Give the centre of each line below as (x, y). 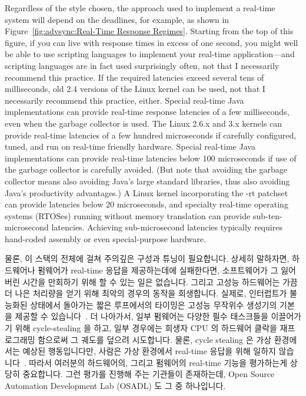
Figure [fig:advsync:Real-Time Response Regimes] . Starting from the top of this (149, 31)
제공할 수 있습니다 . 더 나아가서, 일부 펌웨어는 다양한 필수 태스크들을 (142, 316)
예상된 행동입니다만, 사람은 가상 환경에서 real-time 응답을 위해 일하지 (149, 351)
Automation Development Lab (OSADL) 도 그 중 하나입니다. (115, 385)
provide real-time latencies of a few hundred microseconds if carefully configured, (151, 135)
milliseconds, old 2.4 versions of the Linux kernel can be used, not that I (135, 89)
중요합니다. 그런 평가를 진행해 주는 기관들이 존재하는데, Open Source (149, 374)
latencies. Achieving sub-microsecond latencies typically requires (167, 227)
